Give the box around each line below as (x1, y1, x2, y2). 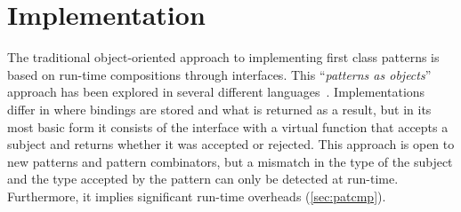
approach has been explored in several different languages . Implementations (7, 82, 425, 101)
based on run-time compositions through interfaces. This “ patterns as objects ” (7, 65, 432, 83)
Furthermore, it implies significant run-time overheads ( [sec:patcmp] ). (7, 186, 386, 205)
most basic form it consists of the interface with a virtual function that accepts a (7, 117, 449, 136)
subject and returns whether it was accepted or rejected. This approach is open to (7, 135, 455, 153)
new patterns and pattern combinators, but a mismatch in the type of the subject (7, 152, 453, 170)
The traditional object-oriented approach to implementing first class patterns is (7, 48, 440, 67)
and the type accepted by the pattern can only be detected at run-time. (7, 169, 399, 188)
